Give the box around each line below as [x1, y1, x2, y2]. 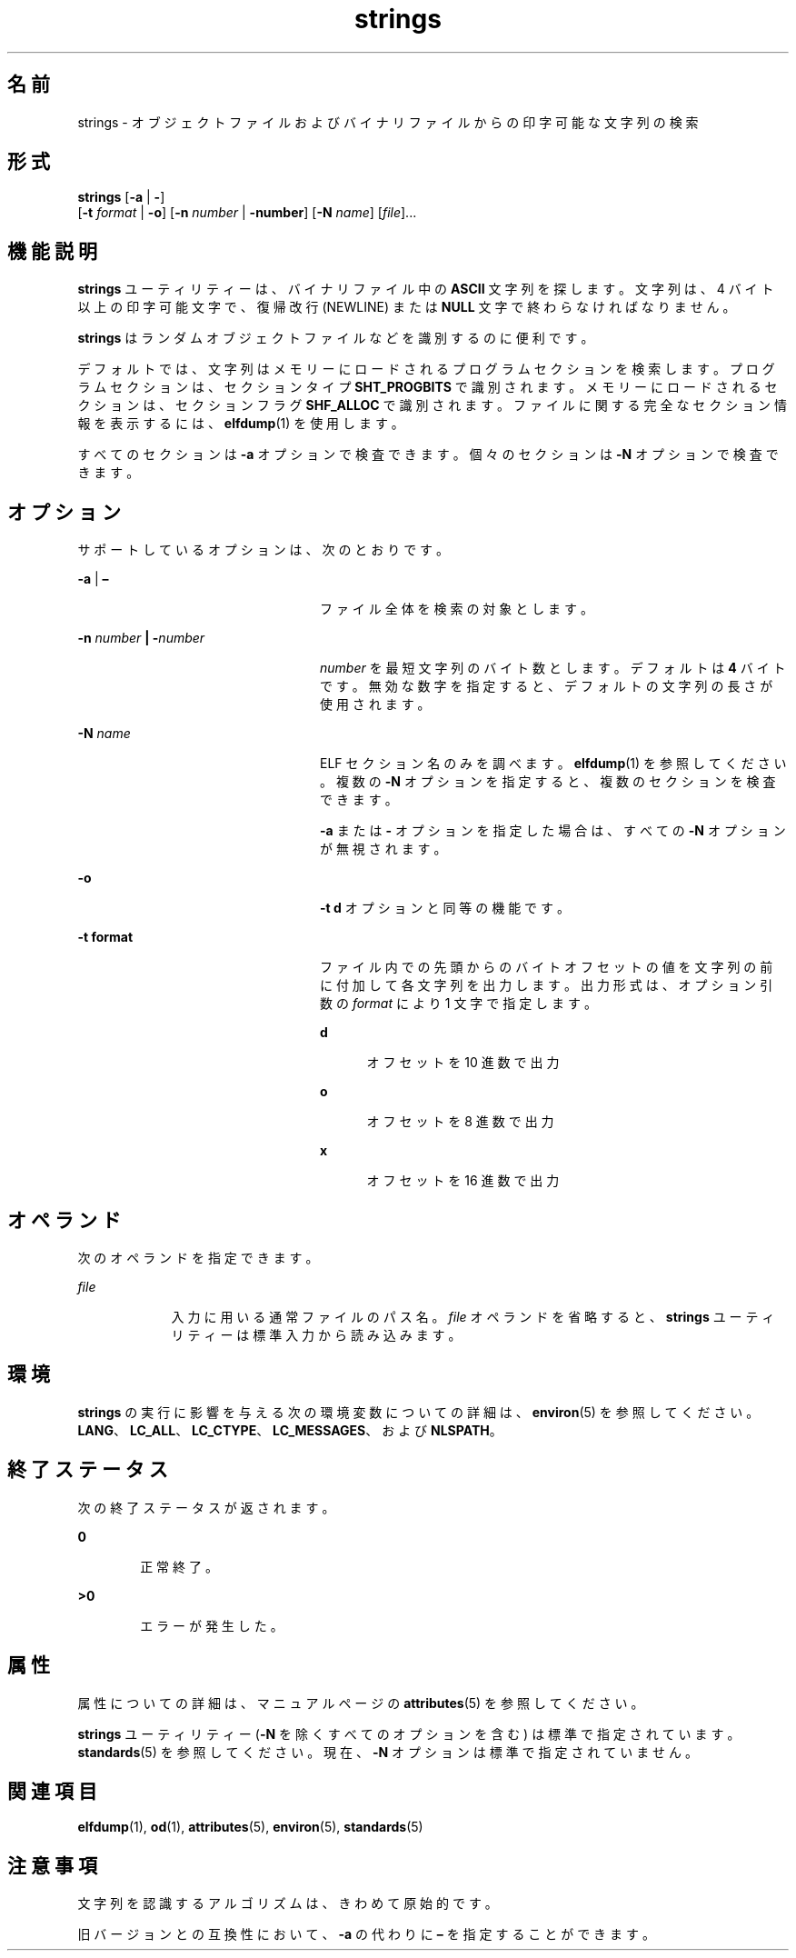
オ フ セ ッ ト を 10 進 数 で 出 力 [366, 1054, 560, 1071]
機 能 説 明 [7, 239, 97, 263]
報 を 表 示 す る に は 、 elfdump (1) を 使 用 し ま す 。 [77, 415, 404, 432]
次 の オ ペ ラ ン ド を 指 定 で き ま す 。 [77, 1249, 319, 1265]
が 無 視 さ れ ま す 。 [320, 841, 447, 857]
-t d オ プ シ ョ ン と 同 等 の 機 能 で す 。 [320, 900, 570, 916]
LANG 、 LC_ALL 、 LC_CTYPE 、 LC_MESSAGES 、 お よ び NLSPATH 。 [77, 1422, 502, 1438]
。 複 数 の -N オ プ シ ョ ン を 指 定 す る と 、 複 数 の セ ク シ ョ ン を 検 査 [320, 774, 776, 790]
